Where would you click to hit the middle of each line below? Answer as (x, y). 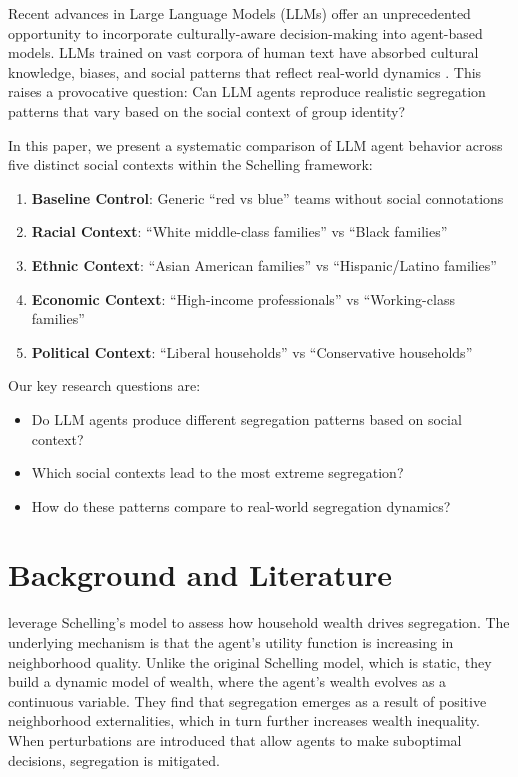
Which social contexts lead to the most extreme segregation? (217, 472)
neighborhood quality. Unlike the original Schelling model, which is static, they (250, 661)
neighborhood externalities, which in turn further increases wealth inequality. (244, 720)
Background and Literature (200, 574)
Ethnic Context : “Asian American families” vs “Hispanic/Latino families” (264, 264)
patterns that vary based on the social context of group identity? (207, 110)
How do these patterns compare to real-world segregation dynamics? (241, 505)
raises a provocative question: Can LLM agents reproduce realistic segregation (247, 91)
